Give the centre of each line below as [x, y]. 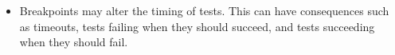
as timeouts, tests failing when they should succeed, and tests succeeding [197, 26]
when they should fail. [74, 42]
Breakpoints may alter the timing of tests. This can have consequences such [204, 10]
